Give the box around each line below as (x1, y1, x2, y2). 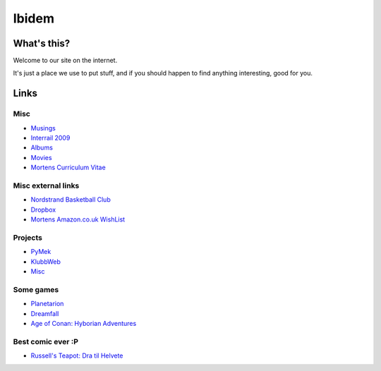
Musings (30, 123, 56, 132)
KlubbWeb (30, 257, 61, 266)
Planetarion (30, 300, 64, 308)
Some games (13, 284, 59, 294)
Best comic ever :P (13, 336, 79, 346)
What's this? (13, 37, 71, 49)
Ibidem (13, 11, 54, 26)
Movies (30, 153, 52, 162)
